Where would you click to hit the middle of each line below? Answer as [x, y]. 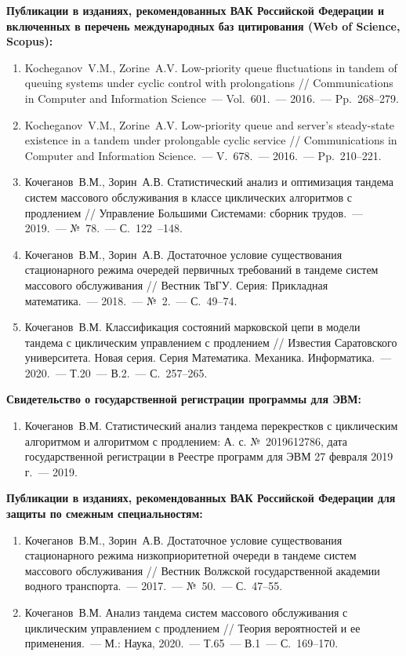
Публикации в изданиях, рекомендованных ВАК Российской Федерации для [201, 498]
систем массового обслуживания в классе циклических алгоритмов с [188, 197]
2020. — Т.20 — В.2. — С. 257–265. [116, 372]
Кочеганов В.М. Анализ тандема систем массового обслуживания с [186, 612]
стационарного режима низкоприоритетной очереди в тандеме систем [190, 555]
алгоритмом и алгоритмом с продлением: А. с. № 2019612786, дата [186, 441]
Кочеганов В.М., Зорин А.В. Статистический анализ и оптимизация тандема [209, 182]
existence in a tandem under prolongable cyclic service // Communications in [211, 140]
